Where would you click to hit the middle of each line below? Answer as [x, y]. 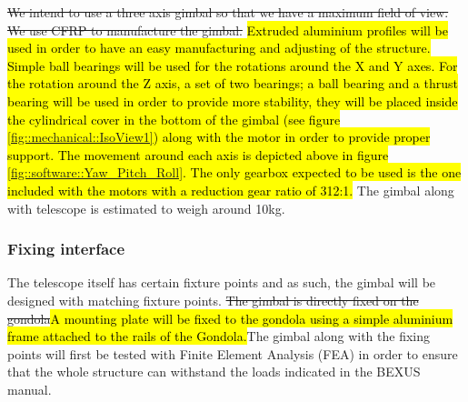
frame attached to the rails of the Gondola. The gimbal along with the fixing [219, 336]
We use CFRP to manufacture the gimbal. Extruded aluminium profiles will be [228, 30]
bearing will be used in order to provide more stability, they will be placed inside [233, 100]
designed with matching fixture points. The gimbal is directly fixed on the [213, 300]
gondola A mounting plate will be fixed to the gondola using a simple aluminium [230, 318]
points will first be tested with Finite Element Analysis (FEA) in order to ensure [233, 353]
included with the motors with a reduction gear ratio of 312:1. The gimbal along [231, 190]
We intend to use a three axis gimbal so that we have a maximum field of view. [228, 12]
